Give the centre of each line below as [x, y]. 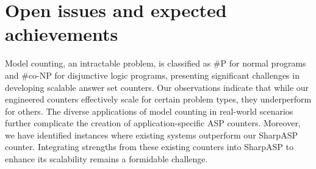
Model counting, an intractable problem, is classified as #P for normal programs [156, 63]
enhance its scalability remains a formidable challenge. [106, 159]
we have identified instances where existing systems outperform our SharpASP [151, 135]
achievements [62, 34]
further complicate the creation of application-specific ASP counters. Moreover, [153, 123]
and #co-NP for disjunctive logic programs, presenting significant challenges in [152, 75]
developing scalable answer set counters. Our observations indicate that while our [157, 87]
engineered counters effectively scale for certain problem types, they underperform [158, 99]
